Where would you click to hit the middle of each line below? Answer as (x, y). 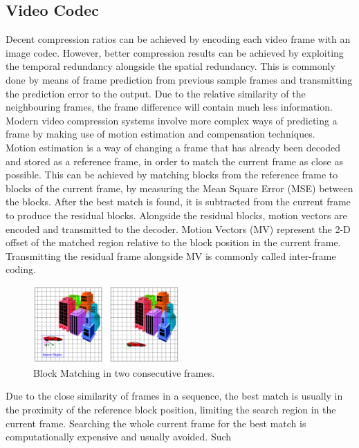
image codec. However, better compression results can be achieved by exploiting (175, 52)
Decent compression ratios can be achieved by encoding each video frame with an (178, 39)
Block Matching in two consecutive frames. (124, 372)
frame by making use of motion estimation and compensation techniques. (160, 134)
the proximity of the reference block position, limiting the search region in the (171, 410)
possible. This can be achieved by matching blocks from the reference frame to (172, 175)
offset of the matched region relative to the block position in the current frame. (173, 242)
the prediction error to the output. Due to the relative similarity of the (156, 93)
